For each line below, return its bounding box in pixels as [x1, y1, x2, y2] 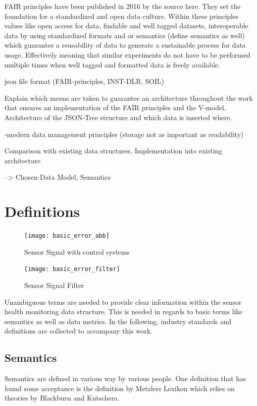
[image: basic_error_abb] [24, 232, 109, 240]
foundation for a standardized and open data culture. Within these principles [4, 10, 239, 21]
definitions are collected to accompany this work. [4, 326, 153, 336]
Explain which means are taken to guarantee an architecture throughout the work [4, 92, 253, 103]
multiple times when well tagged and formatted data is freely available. [4, 59, 220, 69]
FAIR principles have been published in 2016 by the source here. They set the [4, 1, 241, 11]
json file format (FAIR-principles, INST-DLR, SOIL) [4, 76, 164, 86]
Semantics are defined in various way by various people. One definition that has [4, 373, 246, 384]
